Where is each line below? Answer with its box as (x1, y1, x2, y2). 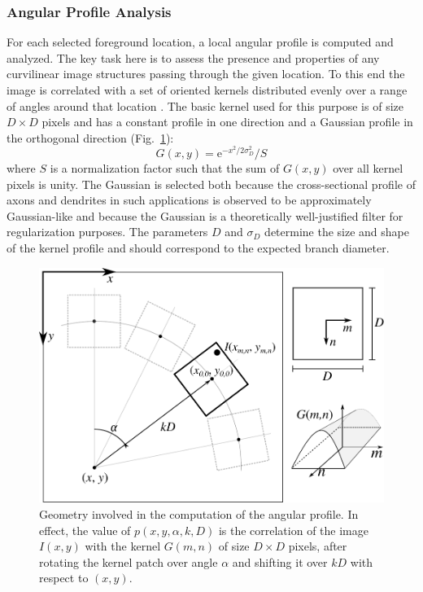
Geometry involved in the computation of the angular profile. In (39, 505, 359, 522)
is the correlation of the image (218, 521, 368, 538)
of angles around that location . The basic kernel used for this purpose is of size (7, 97, 403, 114)
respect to (39, 569, 89, 586)
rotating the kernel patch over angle (39, 553, 218, 570)
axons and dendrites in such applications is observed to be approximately (7, 191, 372, 208)
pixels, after (288, 537, 347, 555)
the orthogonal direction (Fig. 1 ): (7, 129, 174, 146)
